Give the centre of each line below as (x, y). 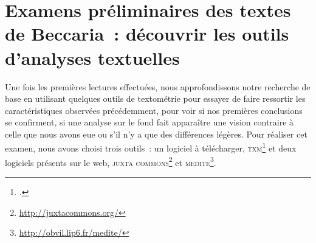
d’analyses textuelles (92, 57)
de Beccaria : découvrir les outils (147, 34)
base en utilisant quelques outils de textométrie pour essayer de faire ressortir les (155, 98)
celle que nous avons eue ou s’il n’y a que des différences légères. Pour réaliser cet (156, 134)
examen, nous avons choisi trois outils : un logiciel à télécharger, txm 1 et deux (151, 147)
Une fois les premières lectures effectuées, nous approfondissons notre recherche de (158, 86)
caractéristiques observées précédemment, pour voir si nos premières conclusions (154, 110)
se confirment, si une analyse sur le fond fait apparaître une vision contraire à (149, 122)
